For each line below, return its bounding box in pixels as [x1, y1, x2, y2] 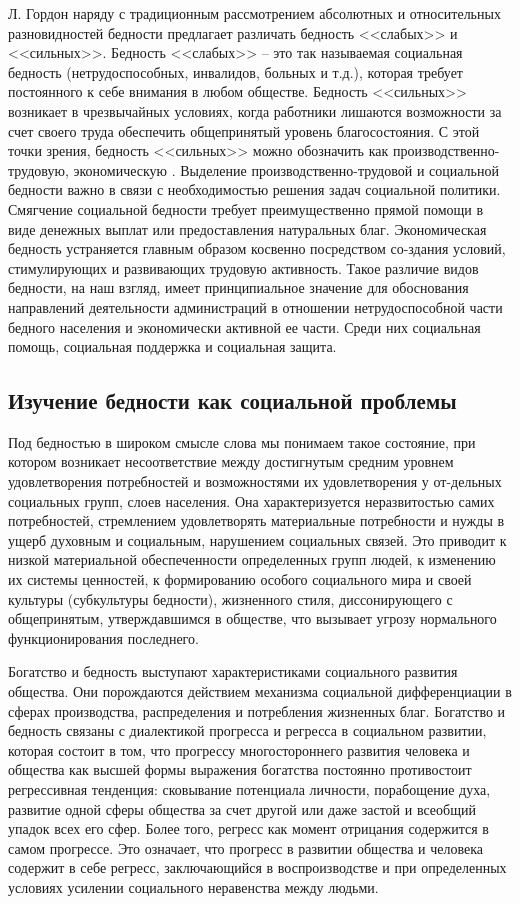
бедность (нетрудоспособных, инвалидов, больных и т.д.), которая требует [8, 61, 463, 82]
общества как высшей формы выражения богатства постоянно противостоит [8, 759, 472, 780]
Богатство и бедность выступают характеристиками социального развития [8, 661, 458, 682]
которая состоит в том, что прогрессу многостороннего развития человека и [8, 739, 470, 760]
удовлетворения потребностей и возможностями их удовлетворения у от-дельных [8, 471, 502, 492]
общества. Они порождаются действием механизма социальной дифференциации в [8, 681, 512, 702]
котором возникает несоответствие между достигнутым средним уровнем [8, 451, 454, 472]
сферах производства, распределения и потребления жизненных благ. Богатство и [8, 700, 506, 721]
